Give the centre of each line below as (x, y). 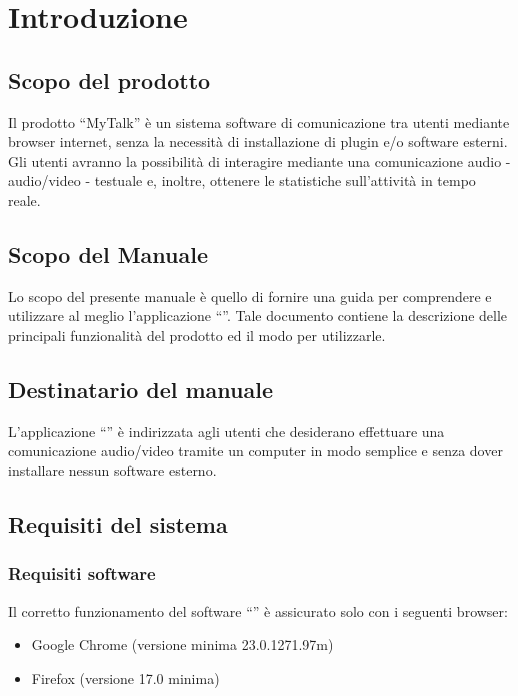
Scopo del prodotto (109, 79)
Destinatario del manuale (141, 388)
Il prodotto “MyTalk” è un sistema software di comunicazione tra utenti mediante (259, 121)
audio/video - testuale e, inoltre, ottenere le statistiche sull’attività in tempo (242, 180)
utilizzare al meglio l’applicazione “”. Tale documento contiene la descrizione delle (258, 315)
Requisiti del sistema (118, 523)
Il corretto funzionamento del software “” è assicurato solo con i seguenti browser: (258, 610)
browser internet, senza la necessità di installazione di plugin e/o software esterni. (258, 141)
